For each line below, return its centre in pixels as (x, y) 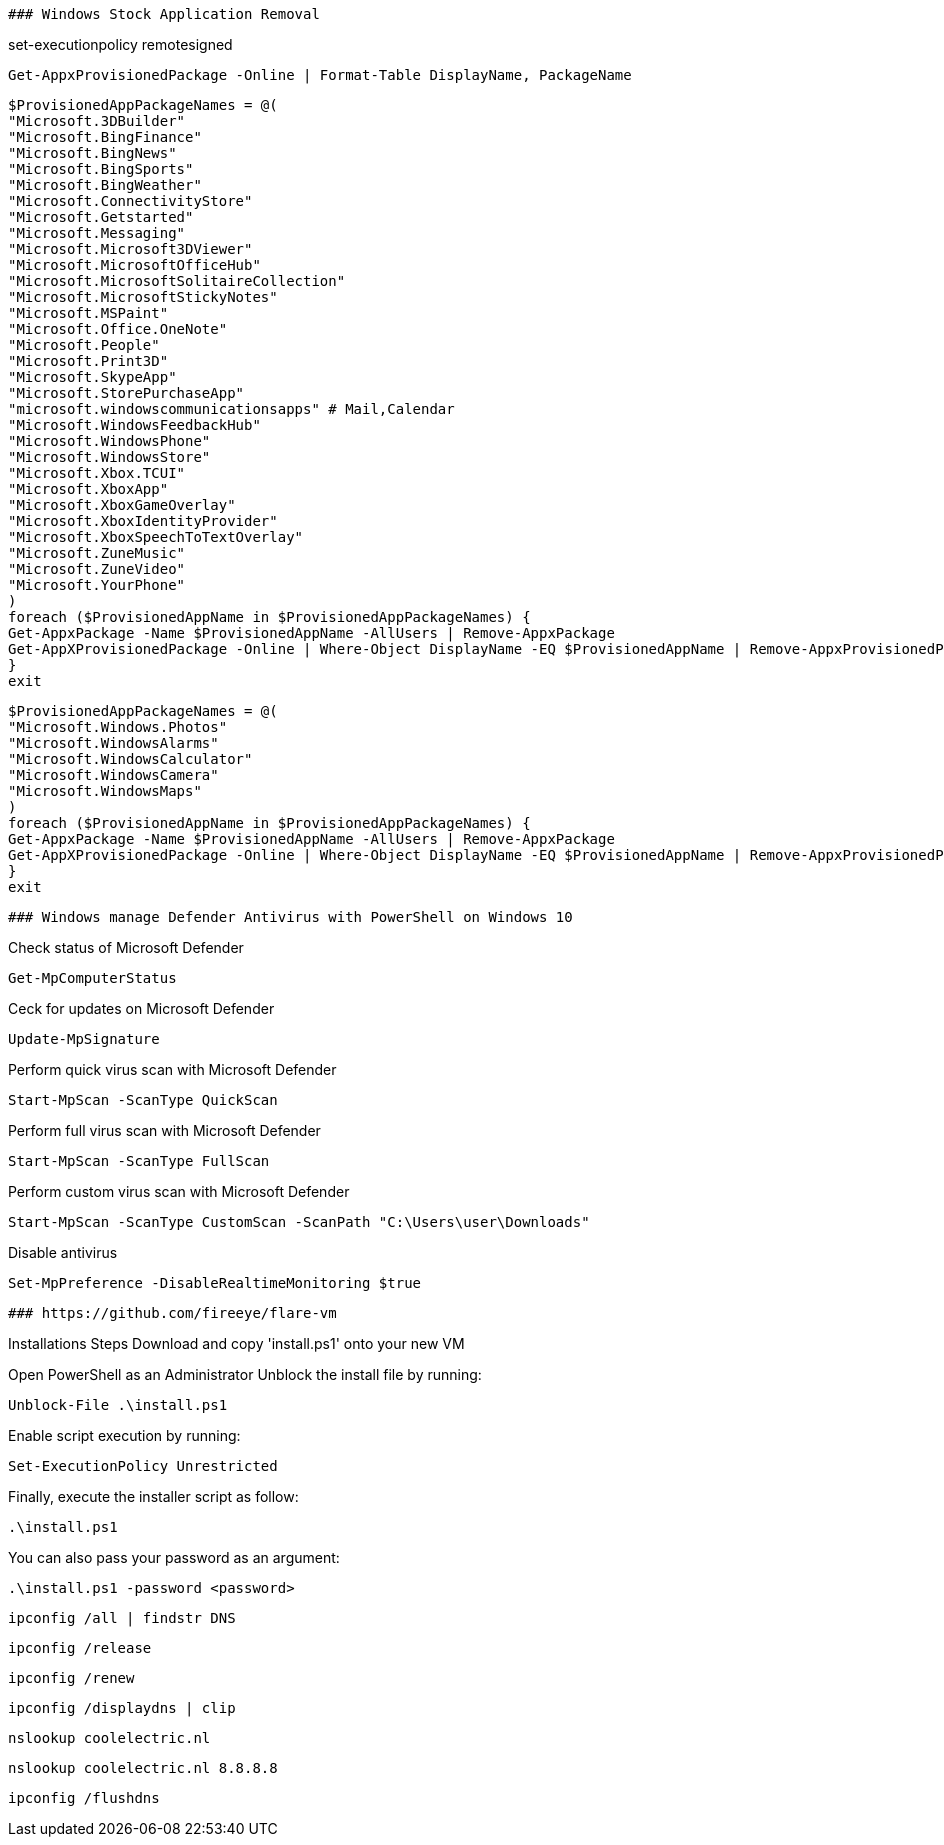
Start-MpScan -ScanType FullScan (139, 1161)
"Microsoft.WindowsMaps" (105, 791)
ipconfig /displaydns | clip (122, 1708)
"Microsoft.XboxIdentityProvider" (143, 521)
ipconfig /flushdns (84, 1798)
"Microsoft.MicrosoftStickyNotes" (143, 297)
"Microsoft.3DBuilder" (97, 121)
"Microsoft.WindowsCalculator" (130, 759)
